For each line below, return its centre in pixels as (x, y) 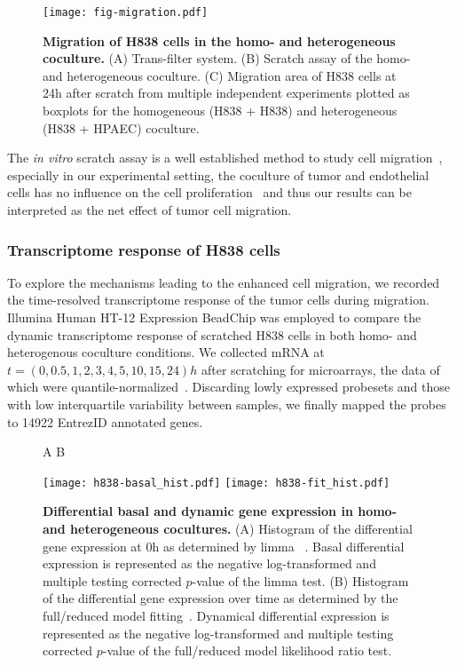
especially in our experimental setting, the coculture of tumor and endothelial (218, 174)
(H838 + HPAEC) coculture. (121, 127)
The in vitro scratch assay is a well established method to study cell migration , (225, 158)
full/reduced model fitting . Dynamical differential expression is (216, 615)
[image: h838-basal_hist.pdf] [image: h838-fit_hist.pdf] (217, 483)
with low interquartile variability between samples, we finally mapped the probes (227, 404)
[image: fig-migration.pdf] (126, 12)
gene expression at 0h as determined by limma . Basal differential (224, 546)
